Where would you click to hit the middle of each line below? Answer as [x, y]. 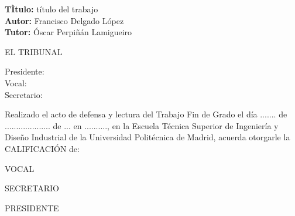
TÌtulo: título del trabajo [52, 9]
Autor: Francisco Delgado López [64, 20]
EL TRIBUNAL [34, 51]
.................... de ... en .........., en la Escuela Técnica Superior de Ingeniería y [142, 125]
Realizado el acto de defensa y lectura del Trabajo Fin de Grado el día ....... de [146, 114]
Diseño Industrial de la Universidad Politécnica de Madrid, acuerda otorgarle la [147, 137]
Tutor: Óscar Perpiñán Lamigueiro [68, 32]
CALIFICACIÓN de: [42, 148]
